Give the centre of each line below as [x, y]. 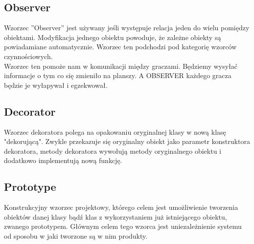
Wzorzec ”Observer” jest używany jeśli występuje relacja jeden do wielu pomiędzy [127, 28]
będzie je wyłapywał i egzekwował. [56, 85]
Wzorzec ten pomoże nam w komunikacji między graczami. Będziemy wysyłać [121, 66]
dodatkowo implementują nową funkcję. [63, 160]
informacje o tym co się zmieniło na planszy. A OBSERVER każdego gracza [118, 75]
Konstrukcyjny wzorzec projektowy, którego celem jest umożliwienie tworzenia [121, 207]
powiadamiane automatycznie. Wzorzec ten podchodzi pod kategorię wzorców [120, 47]
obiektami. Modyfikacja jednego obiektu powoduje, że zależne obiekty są [113, 37]
